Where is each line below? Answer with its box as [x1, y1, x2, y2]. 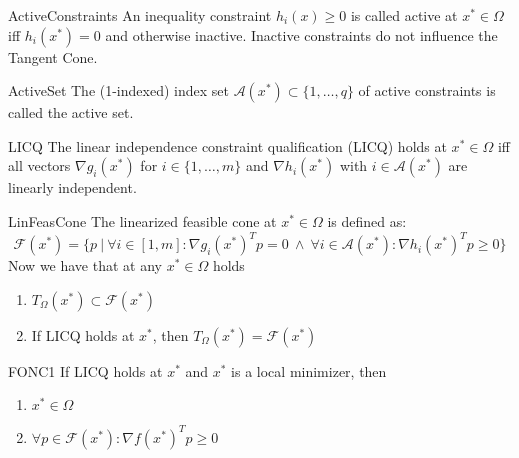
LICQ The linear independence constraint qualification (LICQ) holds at [8, 135, 447, 156]
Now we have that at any [8, 255, 162, 276]
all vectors [8, 155, 71, 176]
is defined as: [327, 210, 407, 231]
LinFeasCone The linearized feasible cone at [8, 210, 277, 231]
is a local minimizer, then [231, 360, 387, 381]
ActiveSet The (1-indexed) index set [8, 80, 229, 101]
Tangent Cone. [8, 46, 98, 67]
